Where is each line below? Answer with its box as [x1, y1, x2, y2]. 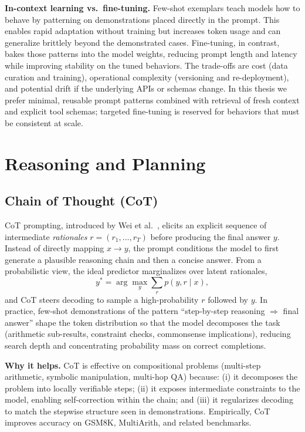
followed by [208, 293, 248, 305]
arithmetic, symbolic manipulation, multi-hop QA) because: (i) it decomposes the [5, 370, 298, 383]
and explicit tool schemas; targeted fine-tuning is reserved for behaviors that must [5, 105, 300, 117]
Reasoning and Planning [5, 151, 206, 175]
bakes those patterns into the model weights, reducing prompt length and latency [5, 48, 297, 60]
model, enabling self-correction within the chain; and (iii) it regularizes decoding [5, 393, 293, 406]
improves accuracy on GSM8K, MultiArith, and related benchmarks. [5, 416, 252, 428]
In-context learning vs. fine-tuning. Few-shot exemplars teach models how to [5, 2, 300, 14]
